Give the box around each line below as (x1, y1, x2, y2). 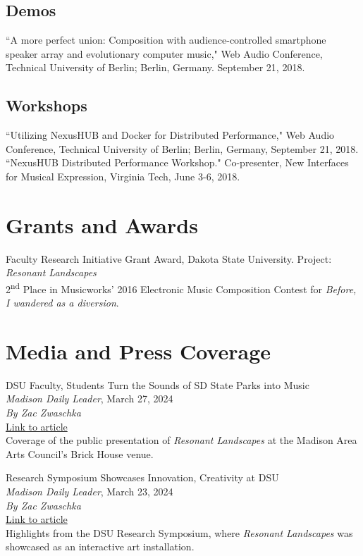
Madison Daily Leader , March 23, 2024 (6, 484, 173, 498)
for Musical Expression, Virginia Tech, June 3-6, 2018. (6, 168, 240, 183)
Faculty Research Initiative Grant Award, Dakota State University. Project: (6, 251, 332, 266)
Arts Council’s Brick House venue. (6, 446, 154, 461)
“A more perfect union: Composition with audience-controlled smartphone (6, 32, 326, 47)
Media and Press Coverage (6, 336, 271, 365)
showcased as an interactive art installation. (6, 539, 195, 554)
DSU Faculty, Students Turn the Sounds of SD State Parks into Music (6, 377, 309, 392)
